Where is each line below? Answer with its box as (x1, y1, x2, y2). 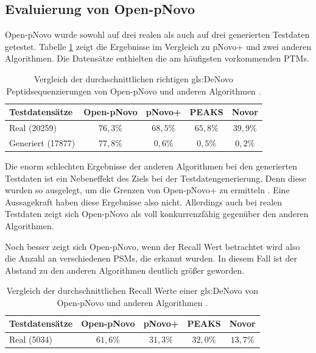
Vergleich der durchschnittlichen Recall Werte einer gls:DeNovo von (6, 284, 259, 297)
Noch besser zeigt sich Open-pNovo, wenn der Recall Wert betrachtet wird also (5, 240, 300, 252)
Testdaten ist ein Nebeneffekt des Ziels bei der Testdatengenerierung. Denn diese (5, 171, 306, 184)
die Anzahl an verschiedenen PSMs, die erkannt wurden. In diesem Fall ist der (5, 252, 297, 265)
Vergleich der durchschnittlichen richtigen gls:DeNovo (33, 72, 233, 85)
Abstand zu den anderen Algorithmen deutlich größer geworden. (5, 263, 245, 276)
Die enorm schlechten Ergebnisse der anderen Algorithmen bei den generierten (5, 159, 297, 172)
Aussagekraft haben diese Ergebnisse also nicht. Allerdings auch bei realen (5, 195, 283, 208)
